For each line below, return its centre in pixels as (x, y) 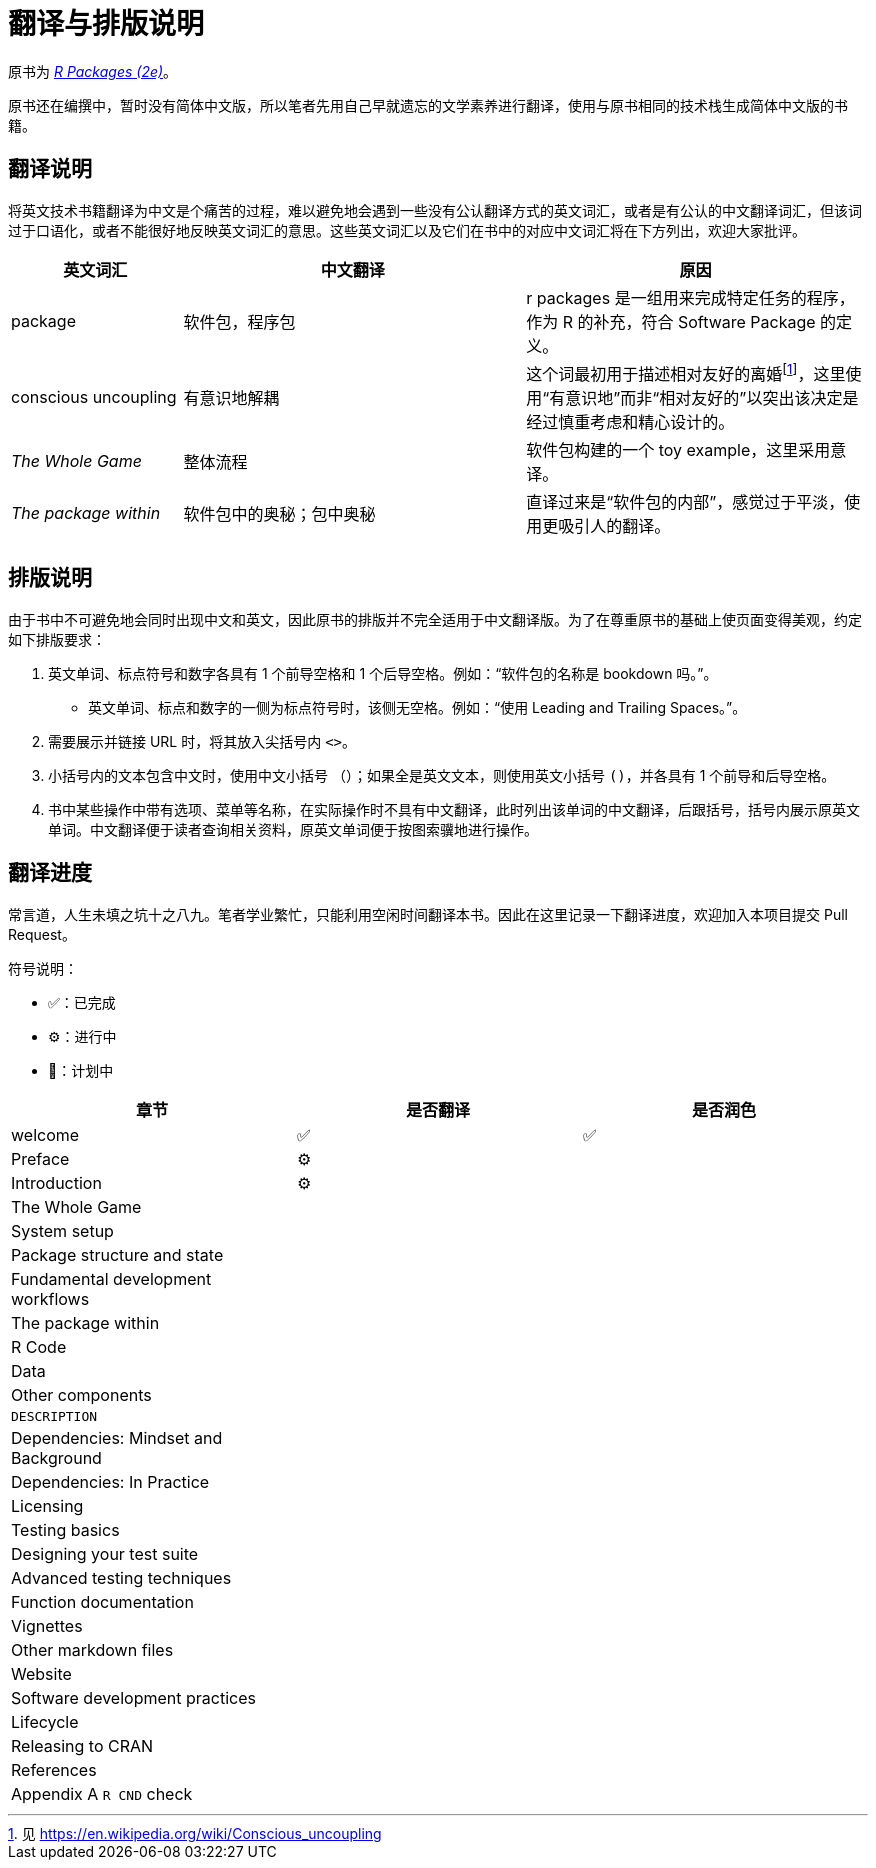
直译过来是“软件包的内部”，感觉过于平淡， (685, 501)
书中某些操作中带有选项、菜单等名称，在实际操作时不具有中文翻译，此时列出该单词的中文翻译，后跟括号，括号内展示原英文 (454, 809)
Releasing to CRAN (82, 1745)
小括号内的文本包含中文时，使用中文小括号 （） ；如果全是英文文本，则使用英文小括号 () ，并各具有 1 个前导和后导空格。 (442, 775)
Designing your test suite (105, 1553)
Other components (81, 1394)
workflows (50, 1298)
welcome (45, 1134)
